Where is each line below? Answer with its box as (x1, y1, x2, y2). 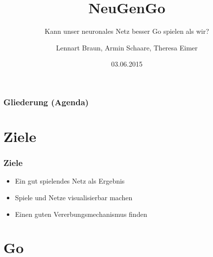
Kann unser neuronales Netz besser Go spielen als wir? (45, 26, 209, 36)
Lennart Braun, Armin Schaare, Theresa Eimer (56, 42, 198, 52)
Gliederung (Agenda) (3, 95, 89, 108)
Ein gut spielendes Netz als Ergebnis (15, 176, 125, 186)
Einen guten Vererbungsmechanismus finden (15, 209, 147, 219)
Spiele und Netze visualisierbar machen (15, 192, 133, 203)
